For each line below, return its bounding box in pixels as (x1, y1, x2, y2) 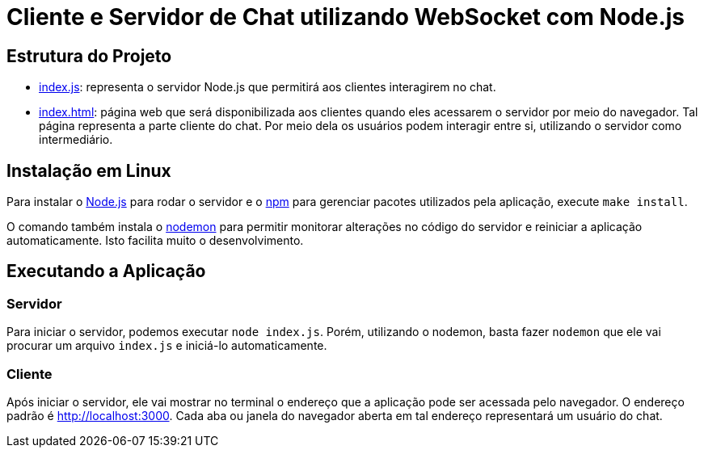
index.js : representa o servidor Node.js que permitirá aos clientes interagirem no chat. (39, 80, 496, 95)
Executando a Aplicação (6, 261, 206, 282)
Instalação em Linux (6, 160, 171, 181)
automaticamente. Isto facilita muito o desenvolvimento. (6, 233, 304, 248)
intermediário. (39, 132, 113, 147)
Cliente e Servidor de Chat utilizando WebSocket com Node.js (6, 3, 685, 31)
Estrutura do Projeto (6, 45, 172, 66)
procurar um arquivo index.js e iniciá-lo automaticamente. (6, 338, 327, 353)
